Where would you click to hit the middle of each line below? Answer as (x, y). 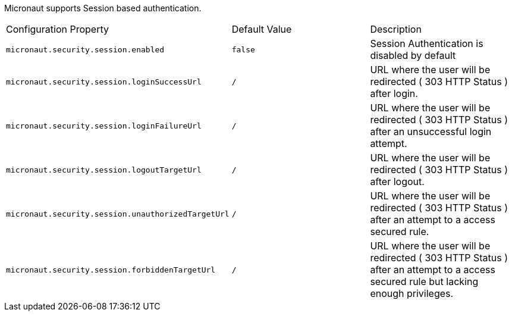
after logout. (397, 182)
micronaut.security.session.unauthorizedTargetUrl (118, 214)
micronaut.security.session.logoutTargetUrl (104, 170)
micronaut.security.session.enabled (85, 49)
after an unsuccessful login (431, 132)
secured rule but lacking (424, 281)
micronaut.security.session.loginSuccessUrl (104, 82)
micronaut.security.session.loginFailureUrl (104, 126)
